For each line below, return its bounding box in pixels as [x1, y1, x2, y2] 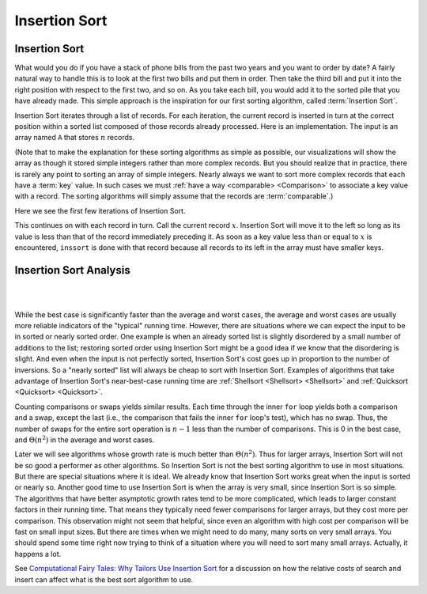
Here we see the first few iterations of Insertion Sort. [14, 206, 186, 215]
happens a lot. [14, 549, 62, 558]
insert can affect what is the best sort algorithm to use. [14, 574, 194, 585]
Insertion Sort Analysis [14, 263, 130, 277]
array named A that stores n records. [14, 133, 134, 142]
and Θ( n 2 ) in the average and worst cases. [14, 434, 155, 445]
